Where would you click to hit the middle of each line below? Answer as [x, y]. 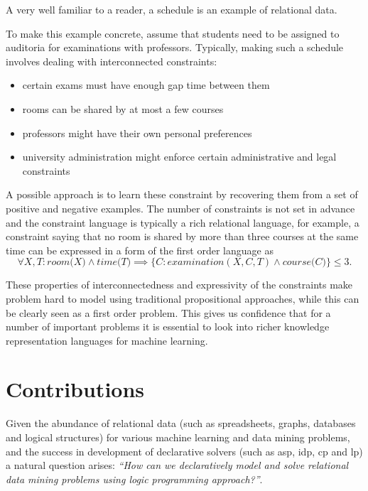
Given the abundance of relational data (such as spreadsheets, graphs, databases [181, 423]
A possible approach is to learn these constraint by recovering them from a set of [182, 194]
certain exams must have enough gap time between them [146, 85]
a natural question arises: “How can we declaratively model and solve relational [177, 465]
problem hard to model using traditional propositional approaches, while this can [183, 298]
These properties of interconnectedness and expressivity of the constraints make [179, 285]
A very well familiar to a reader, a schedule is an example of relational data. [172, 9]
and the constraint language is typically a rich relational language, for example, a [183, 222]
